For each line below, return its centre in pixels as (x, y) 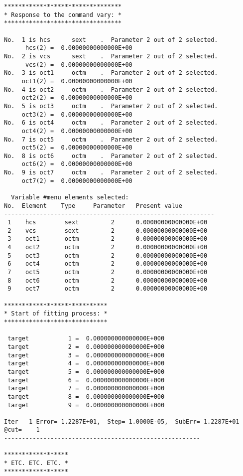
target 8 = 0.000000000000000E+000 (86, 397)
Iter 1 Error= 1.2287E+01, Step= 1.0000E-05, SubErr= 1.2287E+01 (122, 421)
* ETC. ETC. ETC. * (36, 463)
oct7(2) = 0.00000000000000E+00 (77, 181)
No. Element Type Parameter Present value (93, 206)
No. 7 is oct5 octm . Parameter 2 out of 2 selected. (111, 139)
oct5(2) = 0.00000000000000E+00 (77, 148)
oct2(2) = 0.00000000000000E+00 (77, 98)
